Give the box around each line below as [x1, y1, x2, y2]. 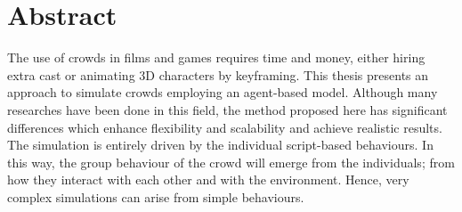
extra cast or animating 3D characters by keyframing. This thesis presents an [7, 65, 429, 84]
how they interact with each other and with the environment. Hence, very [7, 170, 409, 189]
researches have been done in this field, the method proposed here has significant [7, 100, 448, 118]
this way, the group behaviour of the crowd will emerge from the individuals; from [7, 152, 455, 171]
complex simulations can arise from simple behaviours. [7, 187, 304, 206]
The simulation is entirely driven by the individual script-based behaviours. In [7, 135, 434, 154]
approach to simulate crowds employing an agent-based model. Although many [7, 83, 438, 102]
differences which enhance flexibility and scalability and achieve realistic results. [7, 118, 442, 136]
